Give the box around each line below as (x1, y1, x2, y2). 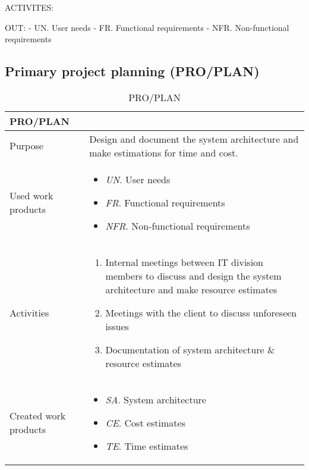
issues (105, 319, 129, 333)
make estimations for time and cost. (89, 145, 238, 159)
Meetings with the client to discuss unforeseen (105, 305, 297, 319)
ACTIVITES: (5, 1, 54, 13)
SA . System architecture (105, 392, 206, 406)
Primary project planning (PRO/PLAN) (5, 62, 260, 80)
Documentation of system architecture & (105, 342, 275, 356)
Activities (10, 305, 49, 319)
